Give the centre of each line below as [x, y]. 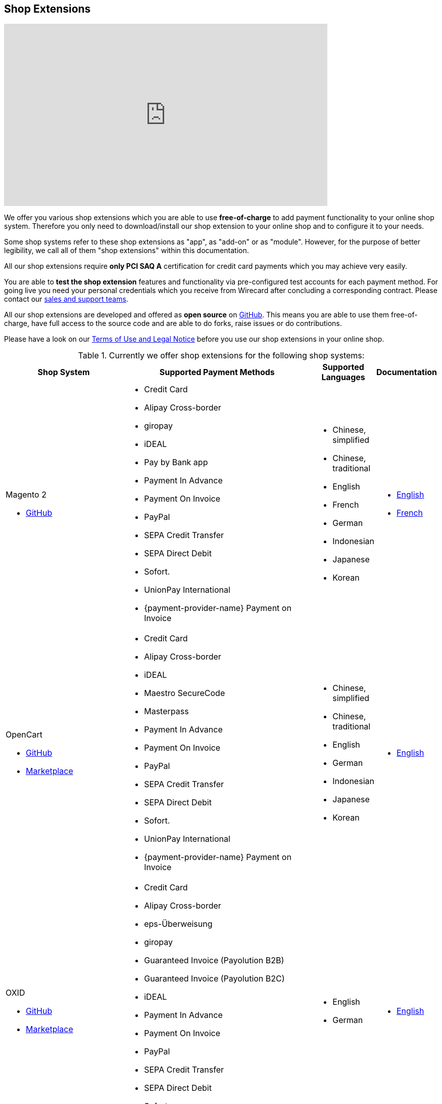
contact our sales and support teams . [66, 299]
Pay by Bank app [176, 462]
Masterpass [166, 711]
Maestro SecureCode [185, 693]
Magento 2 [26, 495]
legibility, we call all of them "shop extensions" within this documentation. [127, 251]
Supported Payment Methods [217, 372]
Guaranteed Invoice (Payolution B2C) [214, 979]
